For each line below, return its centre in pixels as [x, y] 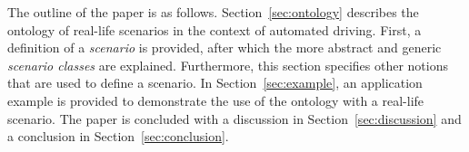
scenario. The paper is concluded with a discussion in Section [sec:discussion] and [234, 118]
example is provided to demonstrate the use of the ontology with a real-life [216, 100]
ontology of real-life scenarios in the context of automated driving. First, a [215, 29]
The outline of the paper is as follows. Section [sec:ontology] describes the [213, 12]
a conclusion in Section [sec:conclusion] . [118, 136]
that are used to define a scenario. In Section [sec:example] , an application [215, 83]
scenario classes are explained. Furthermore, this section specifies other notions [228, 65]
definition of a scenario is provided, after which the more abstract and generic [225, 47]
